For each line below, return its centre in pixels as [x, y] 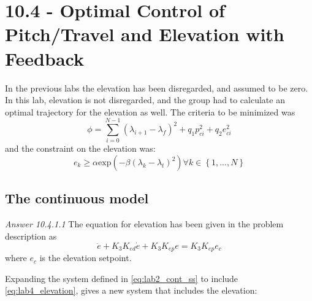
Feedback [44, 58]
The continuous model [77, 198]
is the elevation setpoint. [86, 258]
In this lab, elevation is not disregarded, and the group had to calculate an [145, 100]
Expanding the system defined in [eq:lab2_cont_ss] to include [122, 278]
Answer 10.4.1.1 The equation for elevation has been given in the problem [144, 224]
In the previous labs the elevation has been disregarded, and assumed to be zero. [157, 88]
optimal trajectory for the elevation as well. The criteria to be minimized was [150, 111]
